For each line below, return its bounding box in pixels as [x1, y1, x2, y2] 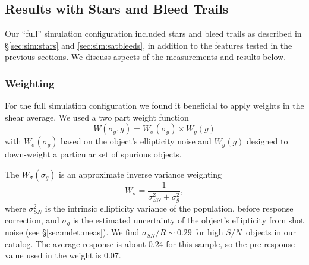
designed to [247, 135, 288, 147]
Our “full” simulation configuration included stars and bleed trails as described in [5, 27, 302, 40]
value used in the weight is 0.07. [5, 249, 121, 261]
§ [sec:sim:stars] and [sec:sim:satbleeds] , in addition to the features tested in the [5, 39, 292, 51]
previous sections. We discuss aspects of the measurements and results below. [5, 51, 286, 63]
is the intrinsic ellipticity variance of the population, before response [45, 202, 294, 214]
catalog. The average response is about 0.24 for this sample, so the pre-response [5, 237, 295, 250]
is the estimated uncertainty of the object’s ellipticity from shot [72, 213, 304, 226]
